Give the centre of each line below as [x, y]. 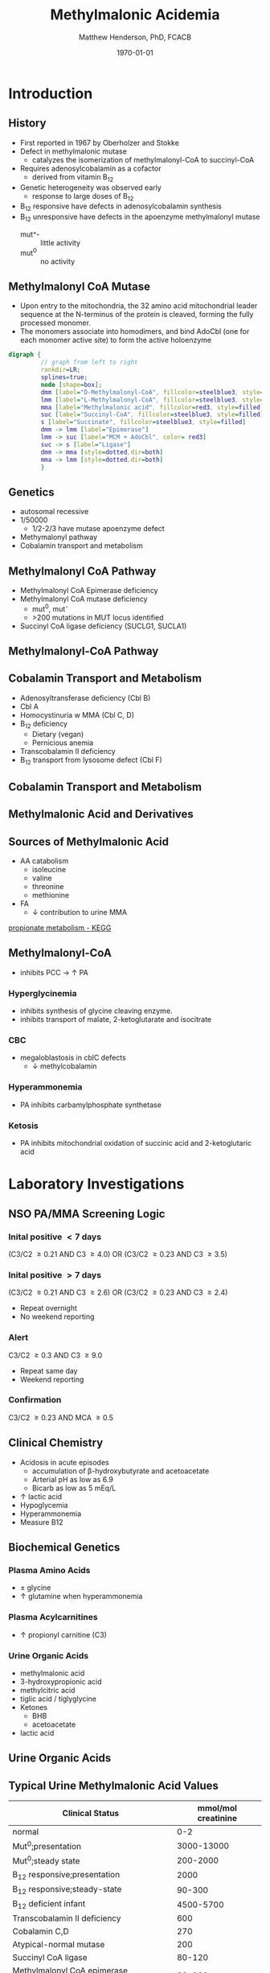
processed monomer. [55, 323]
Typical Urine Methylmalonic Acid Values [114, 1785]
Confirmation [35, 1400]
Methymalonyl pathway [59, 538]
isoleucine [49, 870]
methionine [51, 896]
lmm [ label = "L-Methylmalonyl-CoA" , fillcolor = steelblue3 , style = [152, 400]
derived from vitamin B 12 [73, 177]
